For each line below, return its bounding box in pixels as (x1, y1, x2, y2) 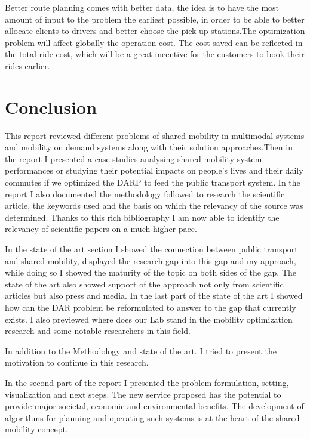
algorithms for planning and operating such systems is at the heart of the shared (5, 411, 300, 423)
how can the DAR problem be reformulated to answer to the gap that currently (5, 301, 296, 313)
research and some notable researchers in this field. (5, 324, 191, 337)
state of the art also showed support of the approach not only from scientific (5, 277, 284, 290)
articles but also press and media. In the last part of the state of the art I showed (5, 289, 303, 302)
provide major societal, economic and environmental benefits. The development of (5, 400, 304, 412)
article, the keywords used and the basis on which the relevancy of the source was (5, 199, 303, 212)
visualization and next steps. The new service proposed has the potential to (5, 388, 281, 400)
